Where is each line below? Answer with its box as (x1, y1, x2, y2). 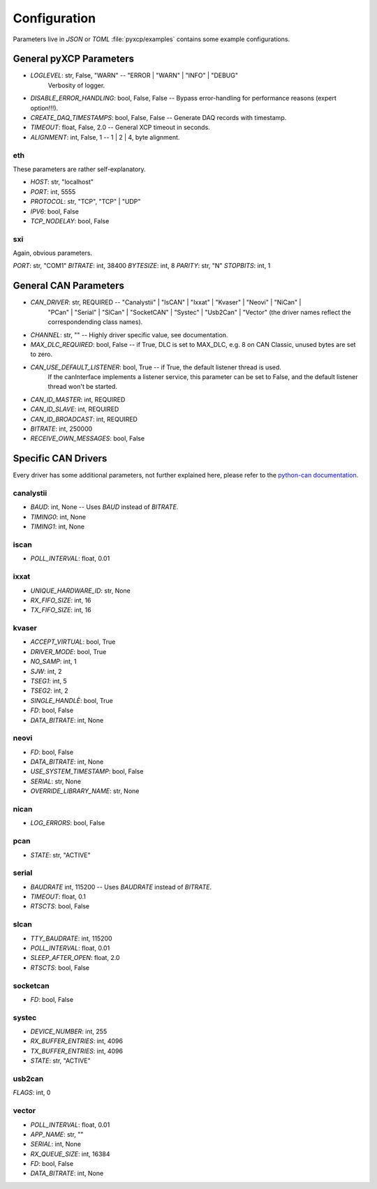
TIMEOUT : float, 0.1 (30, 892, 87, 901)
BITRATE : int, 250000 (30, 424, 93, 433)
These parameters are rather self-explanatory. (13, 165, 146, 173)
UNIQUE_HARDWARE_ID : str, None (30, 586, 131, 595)
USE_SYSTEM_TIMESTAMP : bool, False (30, 767, 144, 776)
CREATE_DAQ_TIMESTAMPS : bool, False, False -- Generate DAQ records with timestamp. (30, 114, 287, 122)
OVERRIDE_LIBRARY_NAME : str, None (30, 787, 140, 795)
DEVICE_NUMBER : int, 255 (30, 1027, 108, 1036)
